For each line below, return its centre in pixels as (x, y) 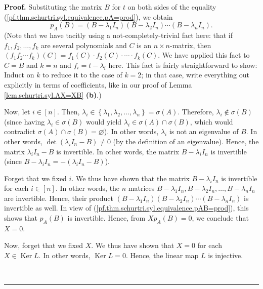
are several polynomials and (84, 45)
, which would (211, 121)
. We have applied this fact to (204, 55)
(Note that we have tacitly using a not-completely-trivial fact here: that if (119, 35)
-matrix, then (191, 45)
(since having (25, 121)
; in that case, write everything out (195, 75)
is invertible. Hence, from (106, 218)
